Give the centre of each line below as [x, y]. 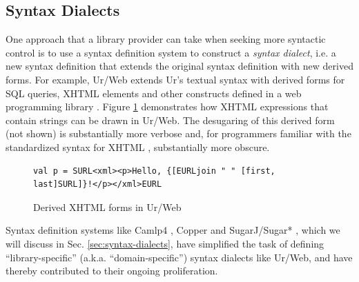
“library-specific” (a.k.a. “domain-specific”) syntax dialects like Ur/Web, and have [179, 257]
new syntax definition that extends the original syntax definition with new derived [179, 66]
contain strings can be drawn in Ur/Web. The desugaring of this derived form [170, 120]
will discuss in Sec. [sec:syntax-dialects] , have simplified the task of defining [165, 243]
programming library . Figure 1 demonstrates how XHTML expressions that [167, 107]
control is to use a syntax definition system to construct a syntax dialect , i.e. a [171, 52]
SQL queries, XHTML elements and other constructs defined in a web [154, 93]
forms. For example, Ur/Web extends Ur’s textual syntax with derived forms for [175, 79]
